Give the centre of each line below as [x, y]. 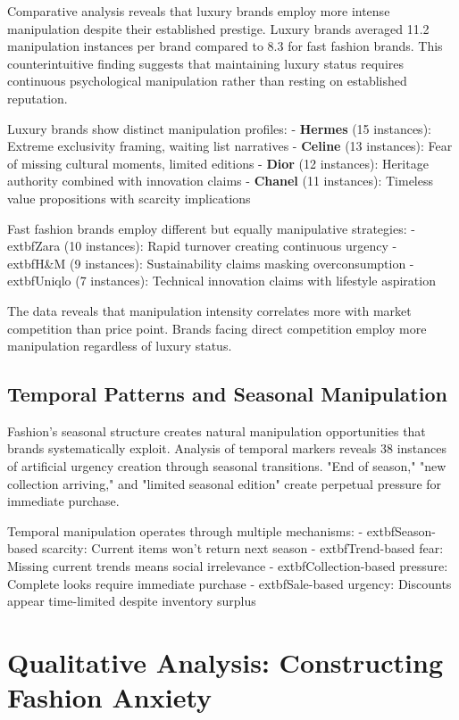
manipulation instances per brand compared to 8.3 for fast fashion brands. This [225, 46]
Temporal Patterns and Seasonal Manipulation [227, 394]
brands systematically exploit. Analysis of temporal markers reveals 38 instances [227, 448]
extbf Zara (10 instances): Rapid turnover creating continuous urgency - [202, 246]
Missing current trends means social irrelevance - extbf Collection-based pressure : [228, 566]
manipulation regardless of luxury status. [120, 346]
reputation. [38, 98]
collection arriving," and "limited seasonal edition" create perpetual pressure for [225, 483]
